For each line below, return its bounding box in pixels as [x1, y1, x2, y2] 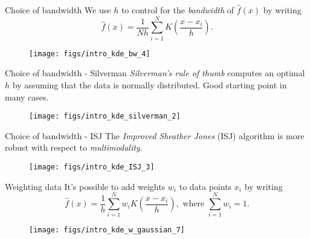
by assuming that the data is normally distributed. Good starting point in [12, 78, 287, 91]
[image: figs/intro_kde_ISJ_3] [29, 163, 155, 171]
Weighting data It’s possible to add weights [5, 180, 166, 192]
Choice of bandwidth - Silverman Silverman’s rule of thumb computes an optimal [5, 67, 305, 79]
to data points [179, 180, 232, 192]
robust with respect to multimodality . [5, 141, 143, 154]
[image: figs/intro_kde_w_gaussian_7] [29, 226, 185, 235]
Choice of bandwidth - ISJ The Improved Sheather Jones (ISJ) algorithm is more [5, 129, 305, 142]
